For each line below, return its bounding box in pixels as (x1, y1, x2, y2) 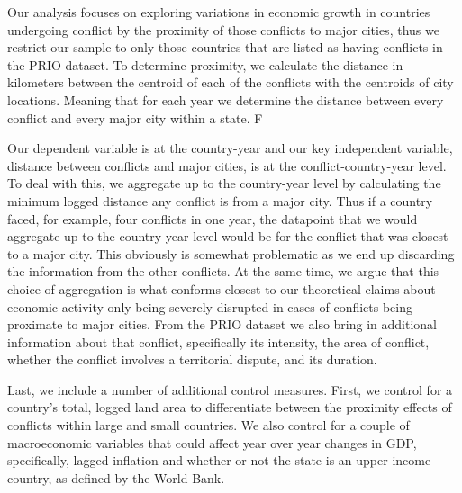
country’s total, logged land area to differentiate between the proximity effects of (7, 398, 452, 417)
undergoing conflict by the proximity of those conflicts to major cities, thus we (7, 20, 439, 39)
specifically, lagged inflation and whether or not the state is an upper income (7, 451, 431, 470)
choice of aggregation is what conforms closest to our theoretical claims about (7, 279, 436, 298)
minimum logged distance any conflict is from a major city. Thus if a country (7, 191, 433, 210)
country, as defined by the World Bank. (7, 468, 225, 487)
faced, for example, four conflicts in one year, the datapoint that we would (7, 209, 418, 228)
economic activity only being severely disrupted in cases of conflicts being (7, 297, 413, 316)
